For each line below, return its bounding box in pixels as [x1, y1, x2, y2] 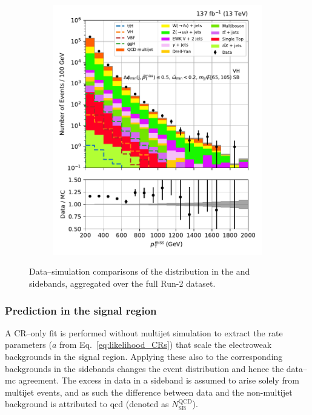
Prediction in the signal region [5, 302, 157, 318]
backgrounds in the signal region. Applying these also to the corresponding [5, 350, 283, 362]
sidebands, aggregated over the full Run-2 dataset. [29, 276, 216, 289]
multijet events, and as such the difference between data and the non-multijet [5, 385, 293, 398]
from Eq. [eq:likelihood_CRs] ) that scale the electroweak [59, 338, 272, 351]
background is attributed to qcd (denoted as [5, 397, 169, 410]
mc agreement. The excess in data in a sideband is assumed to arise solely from [5, 374, 299, 387]
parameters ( [5, 338, 52, 351]
